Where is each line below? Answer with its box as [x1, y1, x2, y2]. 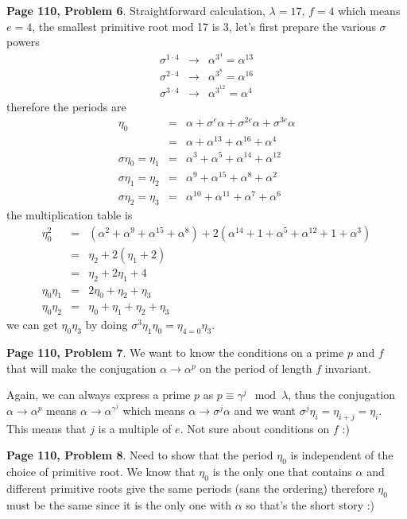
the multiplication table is [6, 207, 133, 223]
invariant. [324, 359, 371, 376]
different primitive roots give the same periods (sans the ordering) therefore [6, 479, 374, 496]
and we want [234, 401, 296, 418]
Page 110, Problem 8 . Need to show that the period [6, 447, 273, 463]
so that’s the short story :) [246, 496, 375, 513]
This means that [6, 420, 87, 436]
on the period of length [200, 359, 312, 376]
